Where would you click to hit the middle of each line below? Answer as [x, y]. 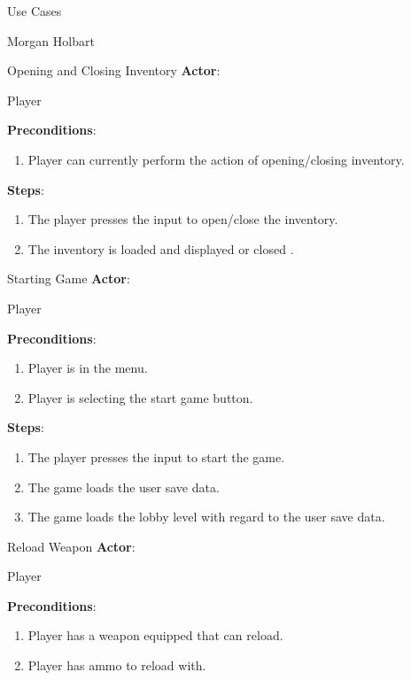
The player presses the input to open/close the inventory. [183, 219]
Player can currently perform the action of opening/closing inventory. [216, 159]
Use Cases [35, 11]
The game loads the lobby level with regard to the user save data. [206, 517]
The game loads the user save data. [124, 487]
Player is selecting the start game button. [140, 397]
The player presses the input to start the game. [156, 456]
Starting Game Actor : [69, 278]
